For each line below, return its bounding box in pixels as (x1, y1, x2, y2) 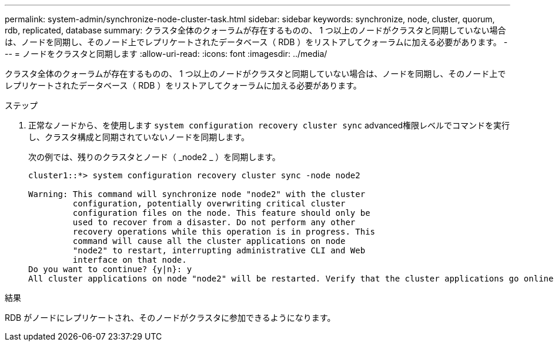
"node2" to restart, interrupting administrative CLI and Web (72, 246, 366, 255)
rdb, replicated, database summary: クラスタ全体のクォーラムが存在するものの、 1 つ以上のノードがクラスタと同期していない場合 (5, 25, 506, 35)
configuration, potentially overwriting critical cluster (72, 199, 346, 208)
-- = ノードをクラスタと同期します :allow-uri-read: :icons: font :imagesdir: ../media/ (5, 49, 327, 59)
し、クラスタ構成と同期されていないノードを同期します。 (28, 132, 249, 142)
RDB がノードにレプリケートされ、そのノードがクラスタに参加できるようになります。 (5, 313, 336, 323)
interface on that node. (72, 255, 187, 264)
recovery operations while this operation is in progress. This (72, 227, 376, 236)
